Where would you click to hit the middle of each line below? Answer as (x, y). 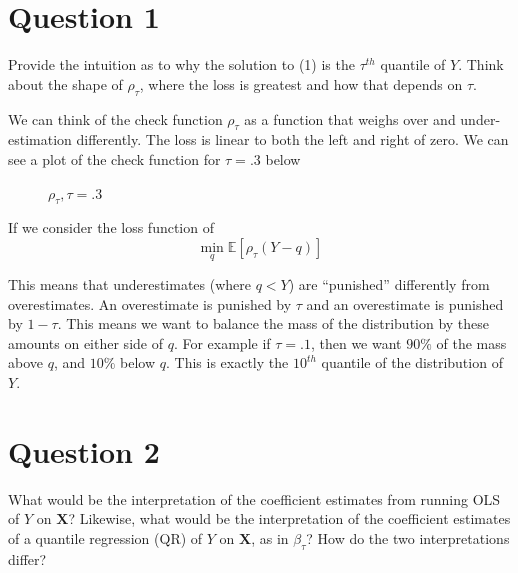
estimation (40, 139)
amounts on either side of (85, 342)
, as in (270, 537)
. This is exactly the (227, 362)
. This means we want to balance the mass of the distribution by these (273, 323)
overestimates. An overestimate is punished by (150, 303)
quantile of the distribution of (412, 362)
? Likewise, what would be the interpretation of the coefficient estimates (289, 518)
